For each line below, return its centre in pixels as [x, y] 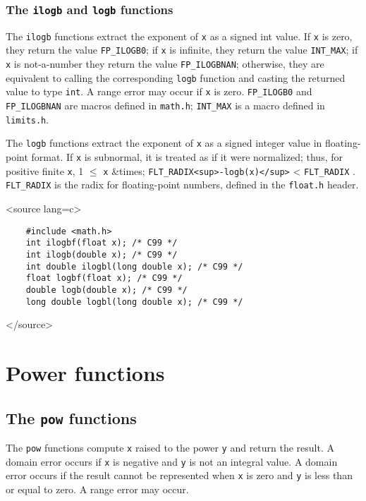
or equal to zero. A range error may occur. [97, 489]
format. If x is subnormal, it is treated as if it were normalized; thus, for [187, 157]
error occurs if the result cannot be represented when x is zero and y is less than [179, 475]
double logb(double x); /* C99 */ [106, 290]
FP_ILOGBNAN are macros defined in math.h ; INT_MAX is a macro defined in [165, 105]
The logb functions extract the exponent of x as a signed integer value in [164, 143]
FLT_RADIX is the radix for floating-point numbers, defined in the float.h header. [182, 185]
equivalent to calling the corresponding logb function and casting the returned [176, 77]
